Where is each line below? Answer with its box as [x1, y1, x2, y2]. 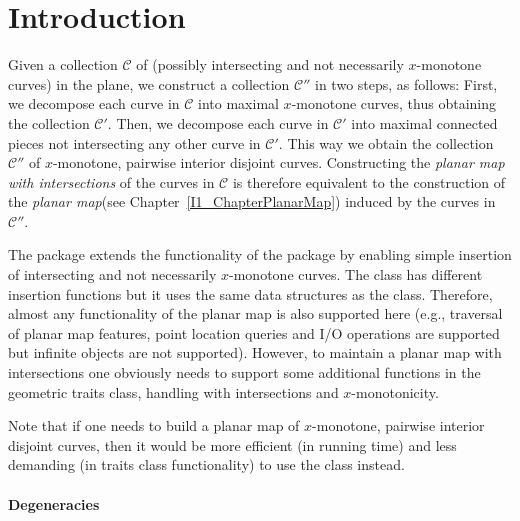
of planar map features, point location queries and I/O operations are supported [8, 322, 500, 343]
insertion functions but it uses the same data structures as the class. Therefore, [8, 283, 493, 304]
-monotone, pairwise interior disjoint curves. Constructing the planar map [52, 152, 505, 173]
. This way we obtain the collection [278, 132, 494, 153]
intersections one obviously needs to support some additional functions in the [8, 362, 481, 383]
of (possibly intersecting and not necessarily [136, 54, 404, 75]
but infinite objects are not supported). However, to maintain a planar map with [8, 342, 502, 363]
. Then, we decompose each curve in [107, 112, 329, 133]
